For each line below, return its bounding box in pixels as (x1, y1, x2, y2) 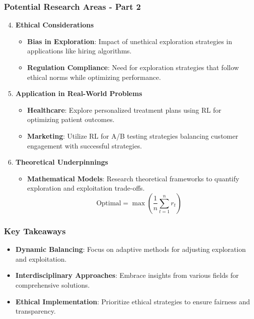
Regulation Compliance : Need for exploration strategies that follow (27, 62, 239, 72)
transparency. (15, 306, 56, 316)
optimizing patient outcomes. (27, 114, 115, 124)
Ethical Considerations (15, 20, 94, 30)
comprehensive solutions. (15, 279, 90, 290)
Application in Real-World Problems (15, 88, 142, 98)
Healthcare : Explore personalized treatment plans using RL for (27, 104, 222, 115)
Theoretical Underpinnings (15, 157, 108, 167)
